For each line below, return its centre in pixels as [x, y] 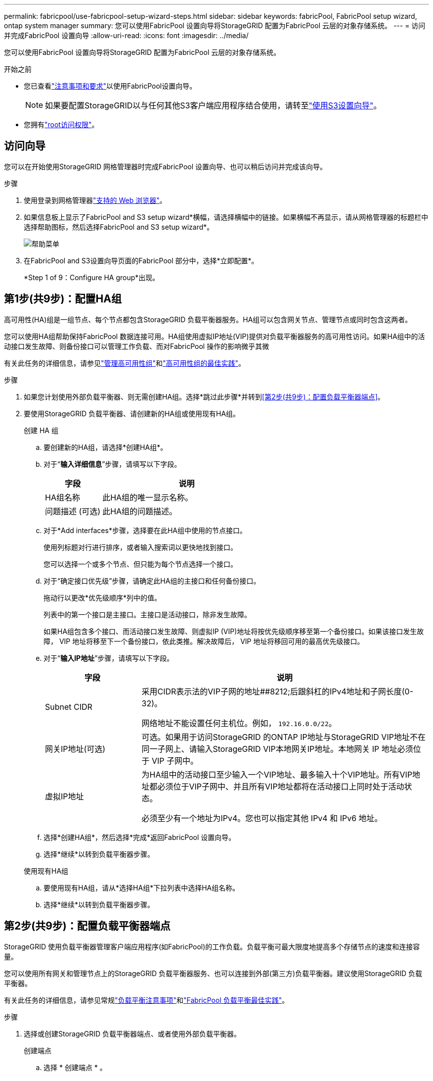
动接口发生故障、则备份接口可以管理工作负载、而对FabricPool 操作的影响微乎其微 [137, 346]
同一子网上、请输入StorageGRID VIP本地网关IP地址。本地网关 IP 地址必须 [277, 749]
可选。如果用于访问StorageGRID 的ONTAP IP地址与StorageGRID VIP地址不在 [283, 737]
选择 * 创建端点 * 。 [75, 1067]
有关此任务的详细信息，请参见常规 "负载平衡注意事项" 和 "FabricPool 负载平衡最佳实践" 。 [147, 1000]
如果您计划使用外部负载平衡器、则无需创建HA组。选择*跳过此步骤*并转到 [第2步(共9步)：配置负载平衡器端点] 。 [204, 396]
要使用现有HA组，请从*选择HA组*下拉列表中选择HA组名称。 [142, 887]
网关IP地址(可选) [75, 749]
